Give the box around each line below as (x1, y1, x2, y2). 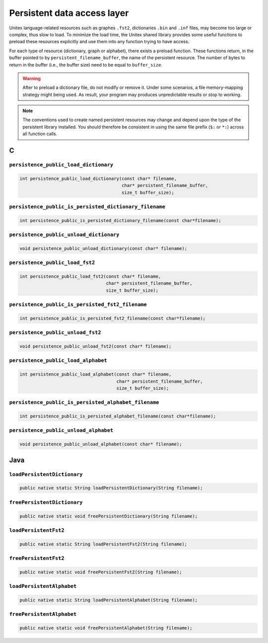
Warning (22, 75, 41, 81)
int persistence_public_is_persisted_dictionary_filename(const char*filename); (19, 218, 221, 223)
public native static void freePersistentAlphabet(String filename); (19, 625, 193, 631)
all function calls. (22, 131, 58, 137)
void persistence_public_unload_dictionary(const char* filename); (19, 245, 188, 251)
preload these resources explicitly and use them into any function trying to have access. (9, 39, 190, 45)
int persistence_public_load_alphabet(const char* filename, (19, 372, 172, 377)
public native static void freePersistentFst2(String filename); (19, 569, 182, 575)
